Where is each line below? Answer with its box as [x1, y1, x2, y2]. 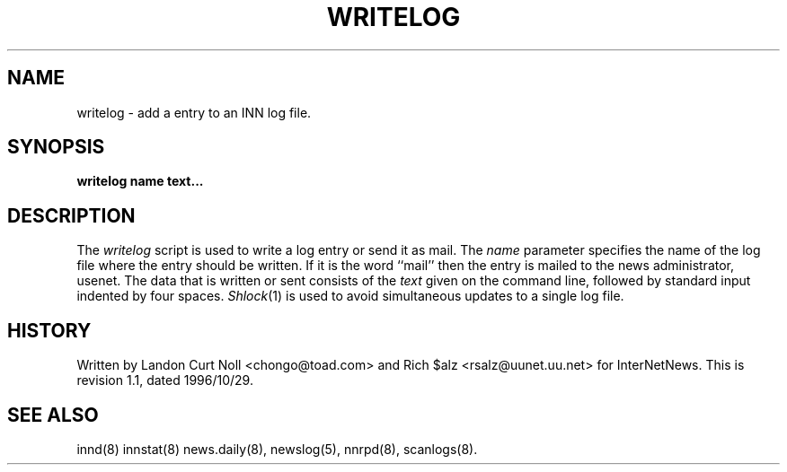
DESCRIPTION [7, 204, 136, 227]
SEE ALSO [7, 403, 99, 426]
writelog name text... [76, 173, 204, 189]
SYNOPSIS [7, 135, 105, 159]
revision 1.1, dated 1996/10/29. [76, 372, 253, 389]
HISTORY [7, 319, 92, 342]
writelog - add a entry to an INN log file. [76, 104, 312, 120]
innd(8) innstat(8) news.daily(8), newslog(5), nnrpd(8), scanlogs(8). [76, 441, 478, 457]
